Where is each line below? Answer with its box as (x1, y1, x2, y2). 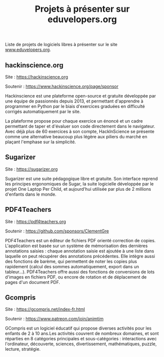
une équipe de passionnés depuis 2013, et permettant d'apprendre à (5, 98, 143, 104)
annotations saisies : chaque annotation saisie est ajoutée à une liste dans (5, 248, 154, 254)
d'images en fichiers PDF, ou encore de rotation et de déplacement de (5, 274, 147, 280)
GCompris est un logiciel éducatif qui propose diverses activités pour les (5, 325, 152, 331)
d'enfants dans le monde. (5, 191, 57, 197)
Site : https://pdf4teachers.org (5, 218, 66, 224)
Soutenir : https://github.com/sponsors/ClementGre (5, 228, 109, 234)
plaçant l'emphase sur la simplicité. (5, 139, 76, 145)
